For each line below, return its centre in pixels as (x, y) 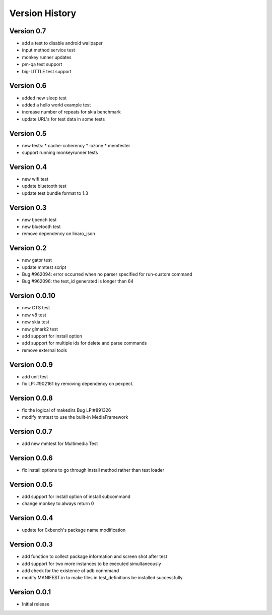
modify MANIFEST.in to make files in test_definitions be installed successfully (102, 578)
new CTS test (36, 308)
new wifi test (35, 179)
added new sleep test (44, 98)
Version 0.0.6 (31, 458)
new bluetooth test (41, 227)
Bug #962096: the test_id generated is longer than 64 (78, 281)
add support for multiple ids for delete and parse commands (84, 343)
